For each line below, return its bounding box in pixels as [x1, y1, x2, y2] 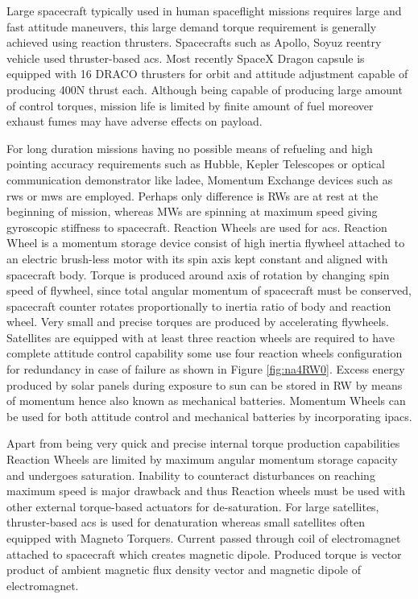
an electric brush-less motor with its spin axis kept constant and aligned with [6, 250, 388, 266]
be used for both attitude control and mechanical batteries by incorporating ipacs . [6, 407, 412, 424]
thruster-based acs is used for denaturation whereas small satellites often [6, 514, 365, 531]
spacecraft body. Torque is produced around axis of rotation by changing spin [6, 266, 390, 283]
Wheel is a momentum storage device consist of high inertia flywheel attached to [6, 234, 405, 251]
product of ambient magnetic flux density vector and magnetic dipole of [6, 561, 362, 578]
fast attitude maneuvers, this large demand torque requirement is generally [6, 18, 377, 35]
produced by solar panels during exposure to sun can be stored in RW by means [6, 376, 403, 393]
